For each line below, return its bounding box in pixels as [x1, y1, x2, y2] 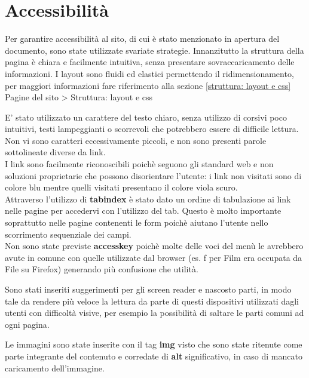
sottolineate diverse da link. [5, 146, 106, 158]
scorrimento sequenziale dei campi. [5, 228, 131, 240]
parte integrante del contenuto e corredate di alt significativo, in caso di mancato [5, 349, 302, 362]
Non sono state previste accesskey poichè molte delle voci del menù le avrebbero [5, 239, 304, 252]
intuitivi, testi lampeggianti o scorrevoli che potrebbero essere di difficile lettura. [5, 122, 299, 135]
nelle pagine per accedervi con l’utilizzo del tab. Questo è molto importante [5, 204, 282, 217]
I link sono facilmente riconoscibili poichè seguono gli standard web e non [5, 158, 274, 170]
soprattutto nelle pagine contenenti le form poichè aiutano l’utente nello [5, 216, 268, 229]
